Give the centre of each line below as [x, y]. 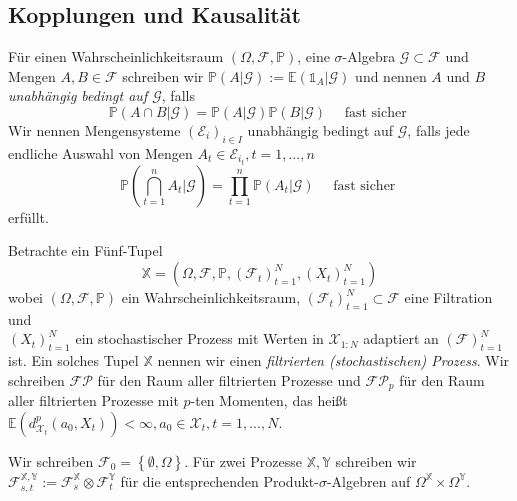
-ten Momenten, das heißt [269, 400]
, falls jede [438, 129]
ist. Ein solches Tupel [73, 360]
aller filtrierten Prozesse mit [93, 400]
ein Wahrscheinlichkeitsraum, [211, 297]
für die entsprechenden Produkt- [219, 480]
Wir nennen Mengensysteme [94, 129]
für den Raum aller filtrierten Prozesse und [229, 379]
